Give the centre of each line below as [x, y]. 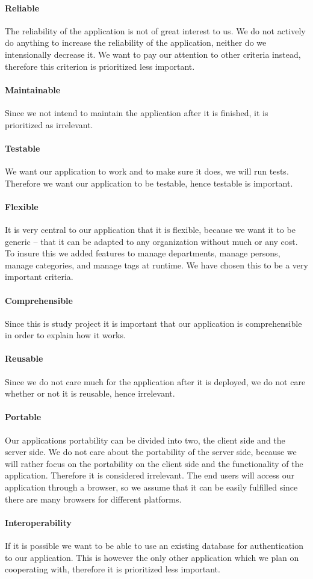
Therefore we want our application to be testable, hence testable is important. [149, 183]
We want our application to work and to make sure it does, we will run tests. [147, 171]
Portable [23, 417]
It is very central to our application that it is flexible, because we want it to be [150, 229]
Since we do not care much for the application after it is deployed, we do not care [155, 381]
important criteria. [39, 277]
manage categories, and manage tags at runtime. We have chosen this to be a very [156, 265]
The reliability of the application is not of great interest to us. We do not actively [155, 30]
